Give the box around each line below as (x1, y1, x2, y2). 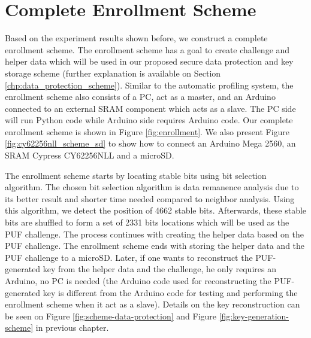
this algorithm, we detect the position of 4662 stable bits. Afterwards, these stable (5, 204, 307, 217)
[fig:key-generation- (219, 309, 289, 322)
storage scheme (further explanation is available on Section (5, 66, 221, 79)
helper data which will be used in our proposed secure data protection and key (5, 55, 294, 68)
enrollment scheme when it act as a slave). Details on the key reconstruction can (5, 298, 300, 310)
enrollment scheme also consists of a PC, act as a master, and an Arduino (5, 90, 276, 103)
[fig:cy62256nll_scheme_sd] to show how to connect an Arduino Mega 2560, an (5, 137, 296, 150)
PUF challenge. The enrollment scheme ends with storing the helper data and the (5, 239, 305, 252)
